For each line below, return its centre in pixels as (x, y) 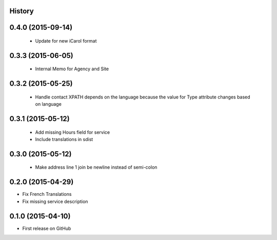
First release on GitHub (47, 228)
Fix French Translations (47, 194)
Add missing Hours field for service (73, 132)
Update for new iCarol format (66, 41)
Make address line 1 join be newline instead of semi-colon (96, 167)
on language (48, 104)
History (22, 11)
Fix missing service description (55, 201)
